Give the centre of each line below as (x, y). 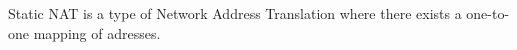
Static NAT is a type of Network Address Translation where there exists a (235, 13)
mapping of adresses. (97, 32)
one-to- (488, 13)
